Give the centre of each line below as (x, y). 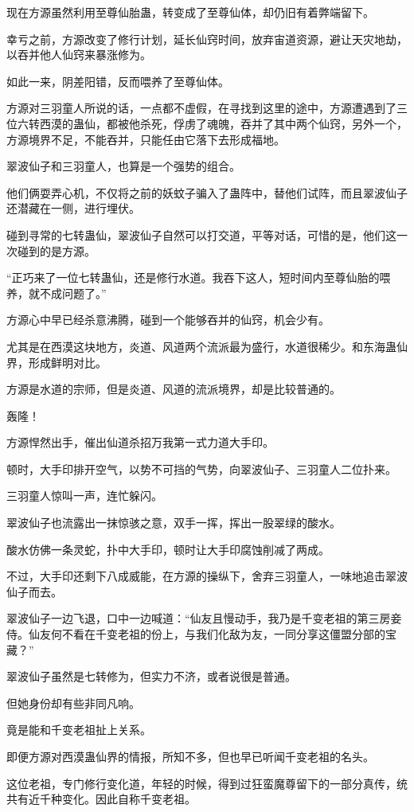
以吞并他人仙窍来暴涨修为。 (79, 55)
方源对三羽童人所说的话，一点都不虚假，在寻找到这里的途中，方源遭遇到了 (201, 108)
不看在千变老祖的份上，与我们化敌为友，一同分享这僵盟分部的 (223, 634)
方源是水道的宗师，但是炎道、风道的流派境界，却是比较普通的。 (174, 389)
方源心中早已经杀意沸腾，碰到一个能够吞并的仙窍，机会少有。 (168, 320)
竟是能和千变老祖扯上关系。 (79, 730)
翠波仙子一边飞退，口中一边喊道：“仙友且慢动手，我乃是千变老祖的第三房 (199, 618)
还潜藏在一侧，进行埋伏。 (73, 208)
